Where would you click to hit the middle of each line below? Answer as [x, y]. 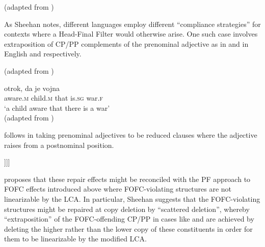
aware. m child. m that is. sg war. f [54, 98]
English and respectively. [43, 54]
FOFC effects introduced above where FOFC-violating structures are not [118, 189]
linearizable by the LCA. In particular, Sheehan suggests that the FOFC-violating [132, 198]
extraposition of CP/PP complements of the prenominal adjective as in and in [126, 43]
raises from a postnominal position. [59, 145]
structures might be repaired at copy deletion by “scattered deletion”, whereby [127, 209]
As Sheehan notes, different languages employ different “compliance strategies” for [132, 24]
